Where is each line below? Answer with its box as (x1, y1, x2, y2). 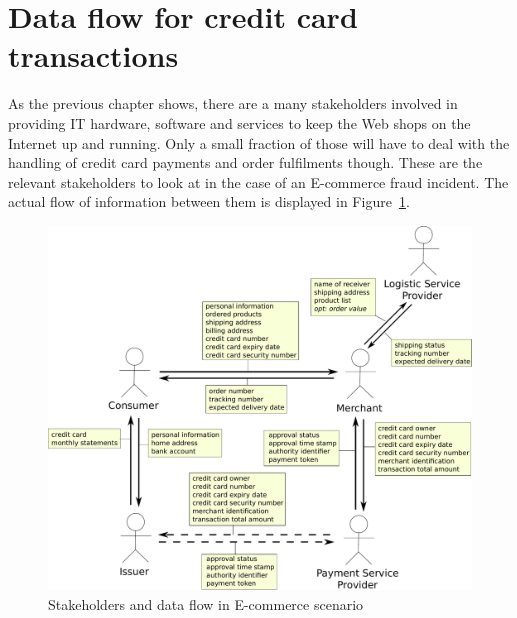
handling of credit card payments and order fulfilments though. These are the (8, 152, 483, 173)
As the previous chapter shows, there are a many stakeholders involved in (8, 93, 458, 114)
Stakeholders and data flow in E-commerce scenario (48, 593, 364, 614)
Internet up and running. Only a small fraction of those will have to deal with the (8, 132, 510, 153)
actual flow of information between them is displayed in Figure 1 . (8, 191, 410, 212)
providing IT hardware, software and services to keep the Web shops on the (8, 112, 471, 133)
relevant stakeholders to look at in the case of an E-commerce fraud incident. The (8, 171, 509, 192)
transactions (8, 35, 179, 76)
